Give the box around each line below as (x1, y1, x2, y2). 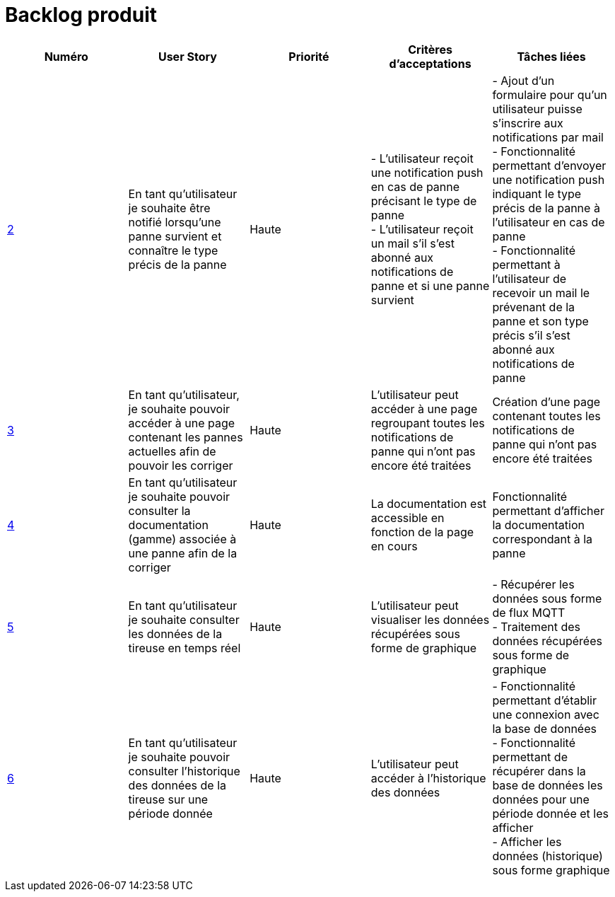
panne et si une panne (370, 278, 490, 293)
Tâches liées (517, 49, 586, 64)
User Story (158, 49, 217, 64)
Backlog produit (5, 3, 158, 27)
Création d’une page (492, 394, 601, 409)
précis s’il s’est (492, 328, 570, 342)
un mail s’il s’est (370, 236, 455, 250)
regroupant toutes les (370, 415, 485, 430)
